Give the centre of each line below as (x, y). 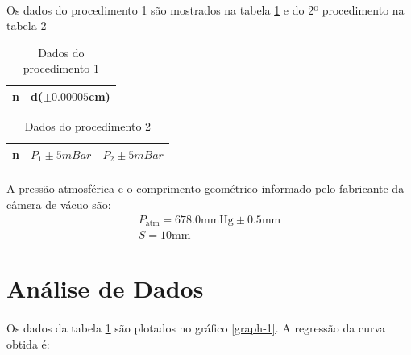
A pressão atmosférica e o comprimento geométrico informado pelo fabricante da (205, 188)
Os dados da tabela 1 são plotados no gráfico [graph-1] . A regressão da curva (196, 328)
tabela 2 (27, 25)
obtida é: (28, 343)
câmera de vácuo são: (59, 204)
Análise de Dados (105, 288)
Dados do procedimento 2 (88, 126)
